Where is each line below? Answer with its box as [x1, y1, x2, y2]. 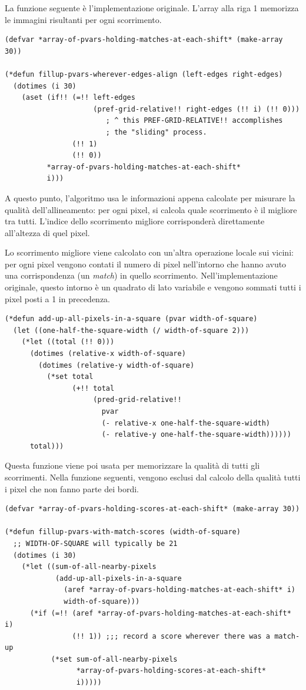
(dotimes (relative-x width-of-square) [29, 349, 186, 358]
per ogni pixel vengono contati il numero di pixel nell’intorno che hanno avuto [5, 257, 287, 270]
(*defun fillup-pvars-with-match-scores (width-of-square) [5, 528, 241, 537]
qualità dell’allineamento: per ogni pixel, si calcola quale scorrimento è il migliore [5, 203, 297, 215]
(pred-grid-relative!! [93, 395, 182, 404]
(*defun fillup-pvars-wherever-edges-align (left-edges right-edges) [5, 70, 283, 79]
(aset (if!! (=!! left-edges [21, 93, 135, 102]
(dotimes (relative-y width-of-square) [38, 361, 195, 369]
